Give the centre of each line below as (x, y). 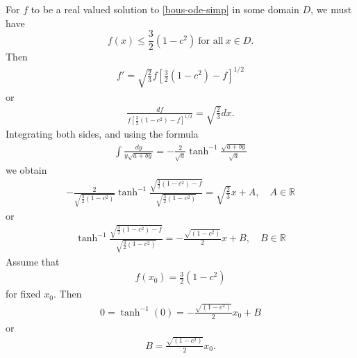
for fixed (23, 294)
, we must (331, 9)
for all (211, 41)
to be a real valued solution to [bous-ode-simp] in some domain (165, 9)
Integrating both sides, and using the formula (102, 134)
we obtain (26, 169)
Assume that (33, 261)
